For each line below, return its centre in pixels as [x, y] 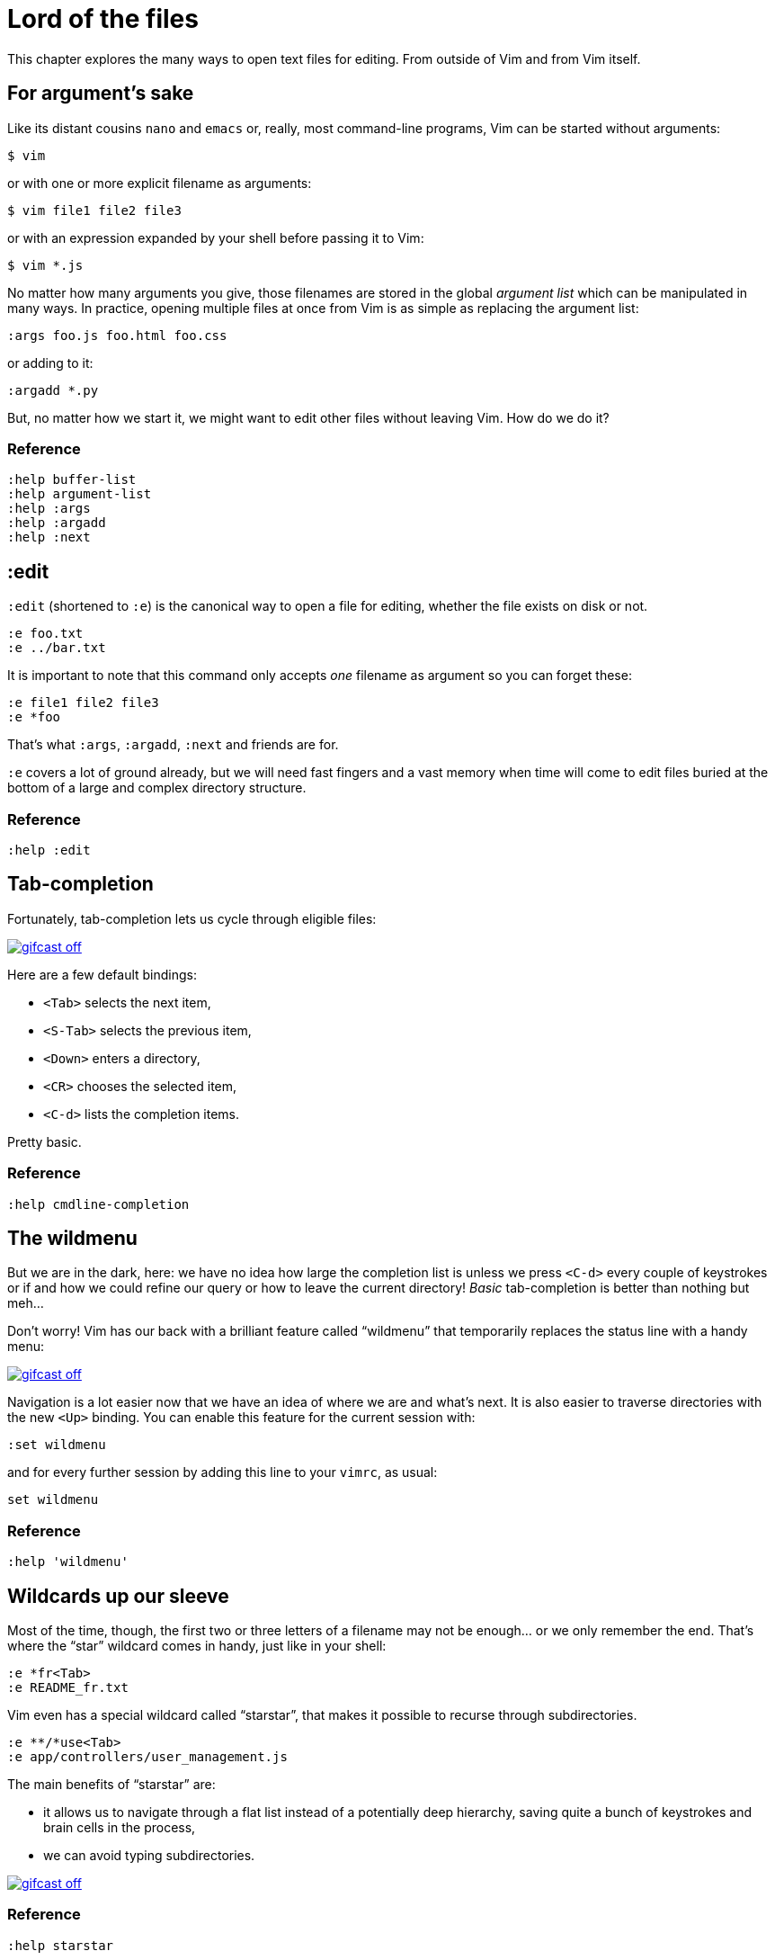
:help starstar [61, 1945]
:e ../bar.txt [57, 648]
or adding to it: [50, 362]
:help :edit [49, 850]
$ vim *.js [45, 265]
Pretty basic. [45, 1141]
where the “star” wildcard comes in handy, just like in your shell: [197, 1645]
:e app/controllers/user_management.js [147, 1756]
